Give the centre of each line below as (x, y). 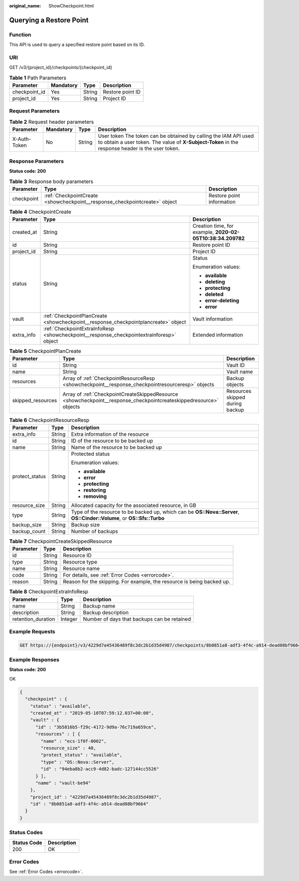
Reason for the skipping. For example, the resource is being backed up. (147, 582)
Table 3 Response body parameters (51, 181)
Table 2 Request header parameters (52, 122)
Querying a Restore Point (49, 20)
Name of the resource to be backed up (116, 447)
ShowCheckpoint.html (71, 6)
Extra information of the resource (110, 434)
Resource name (81, 569)
